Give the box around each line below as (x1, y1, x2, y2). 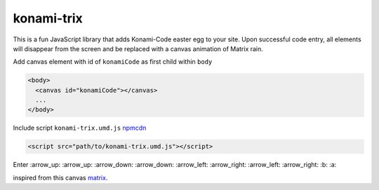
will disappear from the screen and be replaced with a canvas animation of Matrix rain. (13, 44, 263, 53)
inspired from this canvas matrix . (13, 173, 108, 182)
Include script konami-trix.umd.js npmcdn (13, 123, 147, 133)
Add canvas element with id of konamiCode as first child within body (13, 57, 213, 66)
